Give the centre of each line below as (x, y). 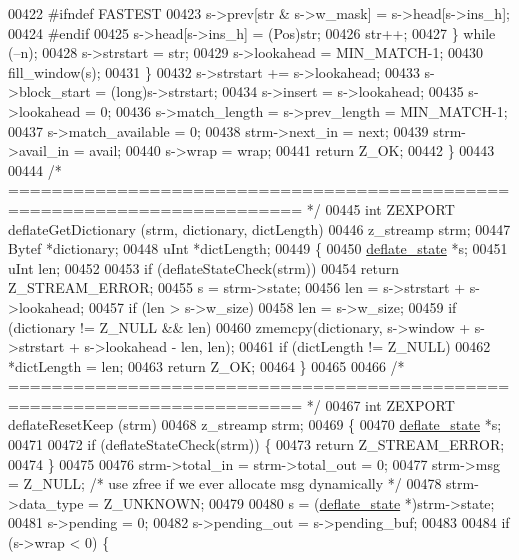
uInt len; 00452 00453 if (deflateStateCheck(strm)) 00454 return (204, 267)
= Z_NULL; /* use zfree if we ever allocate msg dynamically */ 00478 (225, 483)
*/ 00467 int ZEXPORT (380, 404)
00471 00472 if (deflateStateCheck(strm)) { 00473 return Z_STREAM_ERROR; (256, 444)
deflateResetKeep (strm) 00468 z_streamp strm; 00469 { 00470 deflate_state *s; (255, 424)
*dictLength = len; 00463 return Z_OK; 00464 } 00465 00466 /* (206, 365)
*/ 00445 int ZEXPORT (380, 208)
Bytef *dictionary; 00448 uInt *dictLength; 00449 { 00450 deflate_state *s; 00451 (258, 248)
